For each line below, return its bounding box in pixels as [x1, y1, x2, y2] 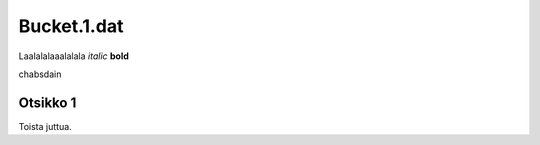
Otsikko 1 [18, 94, 77, 111]
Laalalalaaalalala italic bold [18, 50, 130, 62]
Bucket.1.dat [18, 15, 124, 37]
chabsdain [18, 68, 62, 80]
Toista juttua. [18, 120, 72, 132]
